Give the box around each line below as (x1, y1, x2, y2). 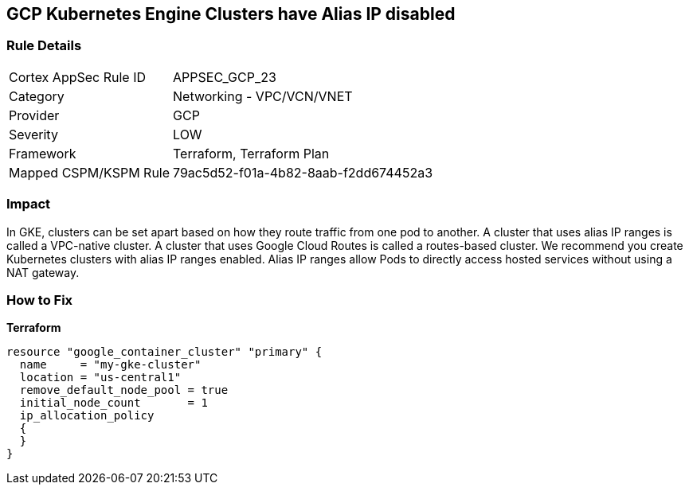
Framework (9, 145, 76, 162)
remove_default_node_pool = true (19, 384, 229, 397)
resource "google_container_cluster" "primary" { (6, 345, 323, 359)
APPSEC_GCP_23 (173, 68, 276, 85)
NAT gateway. (6, 265, 80, 279)
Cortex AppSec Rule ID (9, 68, 147, 85)
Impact (6, 196, 51, 212)
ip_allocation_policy (19, 409, 155, 423)
